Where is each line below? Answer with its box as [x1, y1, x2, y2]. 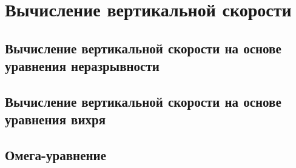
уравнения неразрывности [5, 56, 160, 75]
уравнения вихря [5, 110, 106, 129]
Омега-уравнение [5, 146, 106, 164]
